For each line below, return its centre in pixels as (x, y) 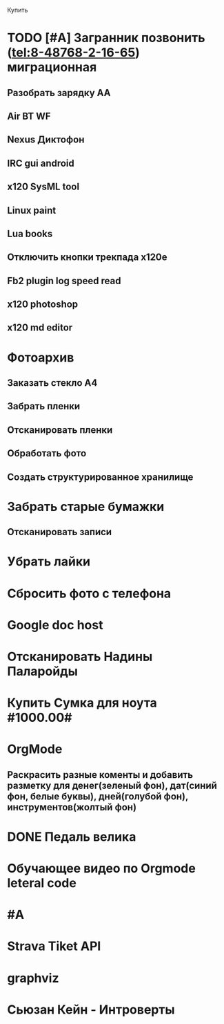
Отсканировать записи (60, 532)
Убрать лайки (49, 562)
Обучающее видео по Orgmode (102, 869)
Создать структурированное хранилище (100, 477)
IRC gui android (41, 163)
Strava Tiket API (54, 946)
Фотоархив (41, 357)
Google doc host (55, 625)
